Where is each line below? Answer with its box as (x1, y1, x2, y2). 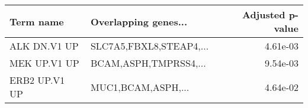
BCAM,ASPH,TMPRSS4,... (90, 56, 206, 70)
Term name (9, 14, 64, 28)
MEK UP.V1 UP (9, 56, 79, 70)
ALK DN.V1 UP (9, 39, 79, 53)
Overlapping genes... (90, 14, 188, 28)
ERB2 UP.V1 (9, 73, 65, 87)
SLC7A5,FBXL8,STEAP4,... (90, 39, 209, 53)
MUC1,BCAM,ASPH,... (90, 80, 190, 94)
